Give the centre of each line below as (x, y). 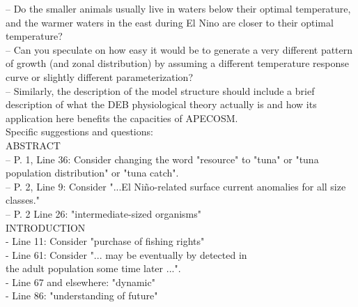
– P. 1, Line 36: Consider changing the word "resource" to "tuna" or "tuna (162, 159)
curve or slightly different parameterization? (99, 76)
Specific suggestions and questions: (79, 132)
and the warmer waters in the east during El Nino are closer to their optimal (170, 22)
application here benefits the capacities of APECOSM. (122, 118)
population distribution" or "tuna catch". (92, 173)
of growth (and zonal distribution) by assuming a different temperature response (177, 63)
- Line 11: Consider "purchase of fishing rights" (105, 241)
